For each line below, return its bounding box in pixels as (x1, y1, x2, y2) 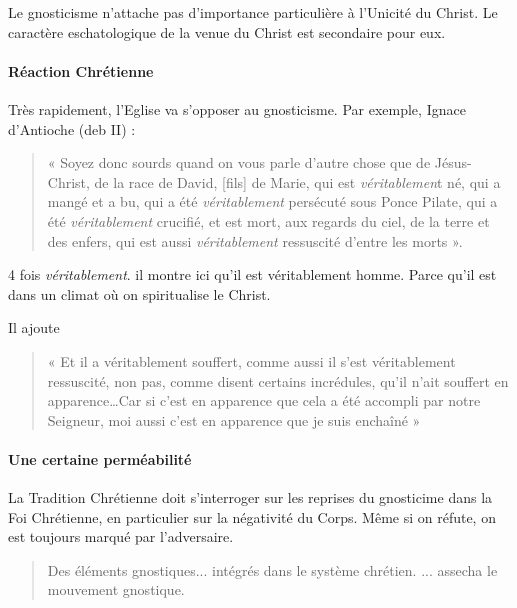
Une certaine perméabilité (8, 448, 192, 469)
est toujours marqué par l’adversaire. (8, 526, 234, 547)
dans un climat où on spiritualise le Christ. (8, 283, 271, 304)
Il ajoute (8, 317, 60, 338)
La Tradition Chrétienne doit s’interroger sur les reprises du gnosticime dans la (8, 487, 493, 508)
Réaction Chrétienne (8, 60, 154, 81)
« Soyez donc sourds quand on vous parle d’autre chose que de (47, 152, 431, 173)
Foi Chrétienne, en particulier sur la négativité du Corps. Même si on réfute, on (8, 506, 496, 527)
